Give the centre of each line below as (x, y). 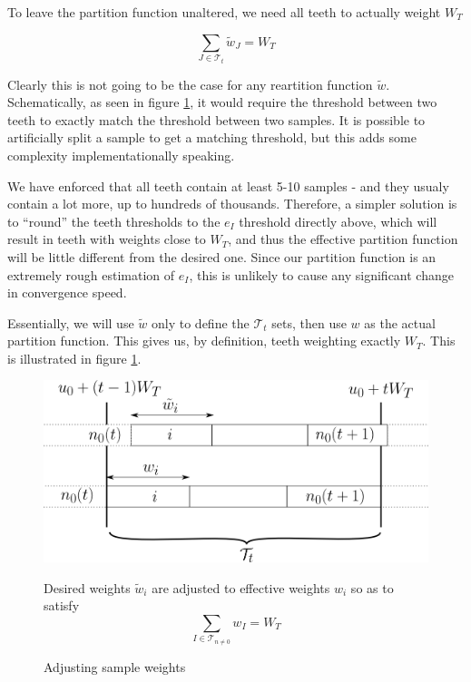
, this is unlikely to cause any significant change (321, 274)
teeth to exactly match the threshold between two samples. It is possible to (216, 119)
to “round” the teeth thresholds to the (114, 221)
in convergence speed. (67, 292)
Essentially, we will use (71, 322)
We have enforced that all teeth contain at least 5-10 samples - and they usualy (228, 185)
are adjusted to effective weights (241, 587)
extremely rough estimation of (91, 274)
